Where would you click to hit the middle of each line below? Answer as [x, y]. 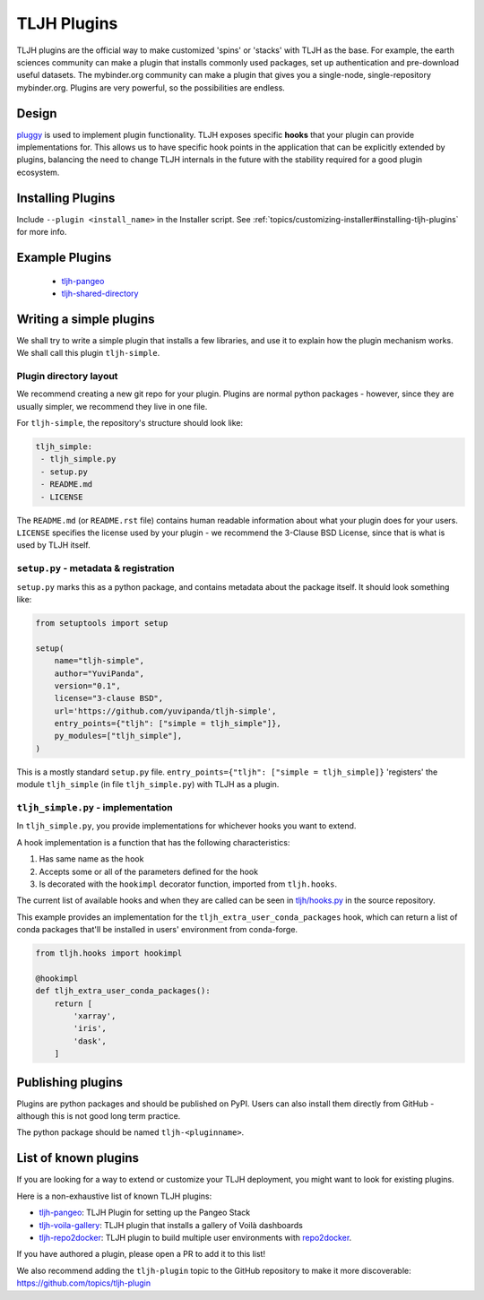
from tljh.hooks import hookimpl [109, 953]
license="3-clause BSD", [109, 698]
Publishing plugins [69, 1082]
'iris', [90, 1028]
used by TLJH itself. [53, 545]
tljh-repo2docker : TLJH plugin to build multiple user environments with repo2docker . [195, 1237]
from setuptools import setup [102, 623]
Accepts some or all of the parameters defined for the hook [149, 871]
